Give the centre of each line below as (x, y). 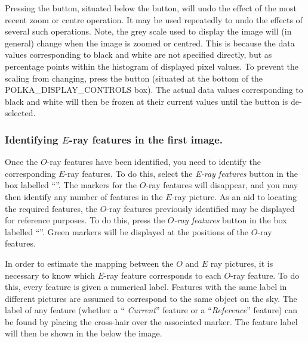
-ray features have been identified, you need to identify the (154, 162)
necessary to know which (50, 275)
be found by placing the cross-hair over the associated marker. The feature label (151, 321)
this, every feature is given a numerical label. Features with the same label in (146, 287)
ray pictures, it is (242, 263)
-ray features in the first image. (146, 139)
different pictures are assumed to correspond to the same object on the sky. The (151, 298)
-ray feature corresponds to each (163, 275)
